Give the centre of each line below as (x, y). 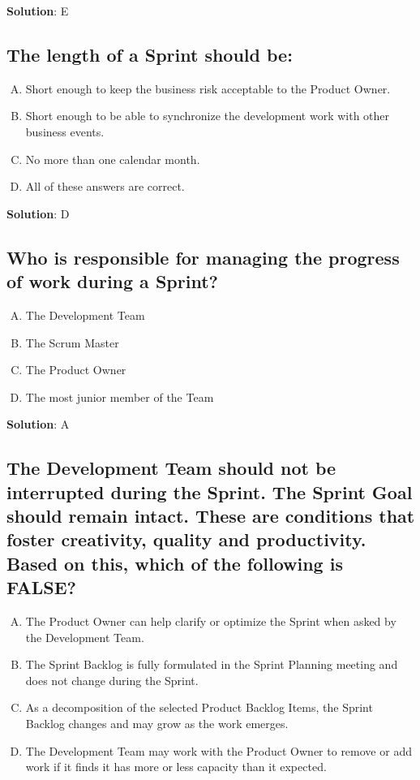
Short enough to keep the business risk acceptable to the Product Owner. (208, 88)
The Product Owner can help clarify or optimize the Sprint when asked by (211, 621)
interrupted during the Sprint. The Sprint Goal (210, 491)
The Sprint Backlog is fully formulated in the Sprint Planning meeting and (212, 664)
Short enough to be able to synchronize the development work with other (208, 116)
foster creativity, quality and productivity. (186, 539)
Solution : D (38, 213)
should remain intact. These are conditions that (211, 516)
